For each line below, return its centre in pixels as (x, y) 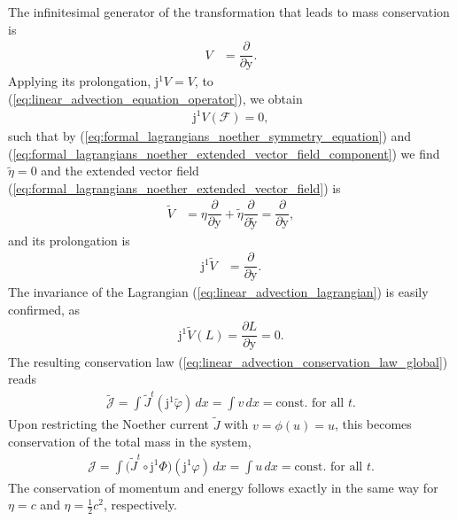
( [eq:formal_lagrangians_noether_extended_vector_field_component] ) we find (224, 153)
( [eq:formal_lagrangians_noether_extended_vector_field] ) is (174, 187)
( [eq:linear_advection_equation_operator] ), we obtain (155, 98)
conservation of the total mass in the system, (130, 442)
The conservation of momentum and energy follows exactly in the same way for (223, 487)
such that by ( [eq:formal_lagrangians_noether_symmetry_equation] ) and (210, 136)
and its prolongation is (69, 240)
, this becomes (373, 424)
